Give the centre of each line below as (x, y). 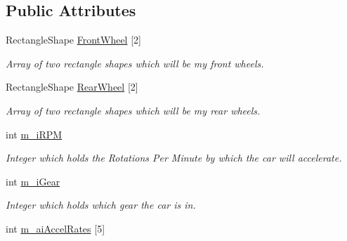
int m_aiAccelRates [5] (55, 228)
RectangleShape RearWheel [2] (72, 87)
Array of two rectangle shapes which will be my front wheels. (135, 63)
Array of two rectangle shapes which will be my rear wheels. (133, 110)
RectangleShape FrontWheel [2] (73, 40)
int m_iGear (33, 181)
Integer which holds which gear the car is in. (101, 205)
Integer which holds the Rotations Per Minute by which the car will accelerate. (174, 158)
